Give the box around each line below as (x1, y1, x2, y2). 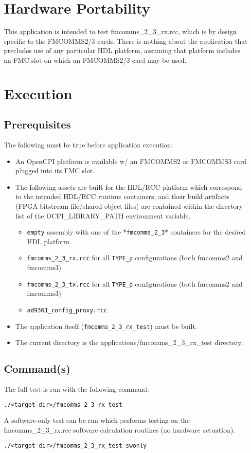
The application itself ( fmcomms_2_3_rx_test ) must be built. (15, 321, 197, 331)
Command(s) (4, 361, 71, 376)
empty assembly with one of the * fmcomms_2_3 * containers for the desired (27, 227, 246, 237)
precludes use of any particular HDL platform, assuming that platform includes (4, 45, 240, 55)
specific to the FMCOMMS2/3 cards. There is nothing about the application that (4, 36, 248, 46)
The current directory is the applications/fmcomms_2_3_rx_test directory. (15, 337, 243, 347)
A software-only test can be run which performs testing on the (4, 415, 190, 425)
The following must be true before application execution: (4, 140, 173, 150)
